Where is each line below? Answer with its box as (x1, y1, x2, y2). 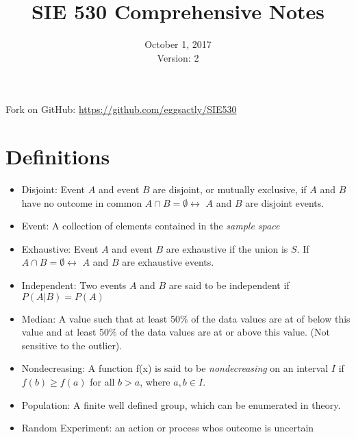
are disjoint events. (245, 195, 325, 210)
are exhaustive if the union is (166, 241, 288, 255)
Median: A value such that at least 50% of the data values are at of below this (21, 311, 351, 325)
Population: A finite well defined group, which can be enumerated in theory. (21, 397, 341, 412)
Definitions (5, 142, 110, 171)
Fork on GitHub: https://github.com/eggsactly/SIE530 (5, 102, 237, 116)
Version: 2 (157, 50, 199, 64)
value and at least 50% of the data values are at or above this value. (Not (21, 325, 331, 339)
